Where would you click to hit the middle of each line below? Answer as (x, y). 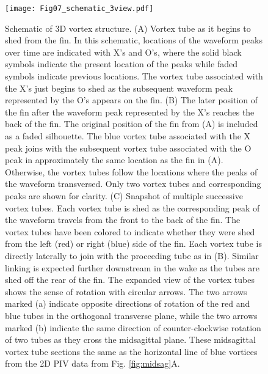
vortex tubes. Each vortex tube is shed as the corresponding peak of (132, 207)
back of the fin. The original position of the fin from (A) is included (132, 124)
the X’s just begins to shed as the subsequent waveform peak (119, 88)
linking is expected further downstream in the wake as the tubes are (132, 267)
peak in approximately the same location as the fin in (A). (114, 160)
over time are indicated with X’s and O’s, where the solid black (123, 52)
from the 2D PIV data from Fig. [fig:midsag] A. (92, 363)
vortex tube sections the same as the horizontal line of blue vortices (131, 351)
